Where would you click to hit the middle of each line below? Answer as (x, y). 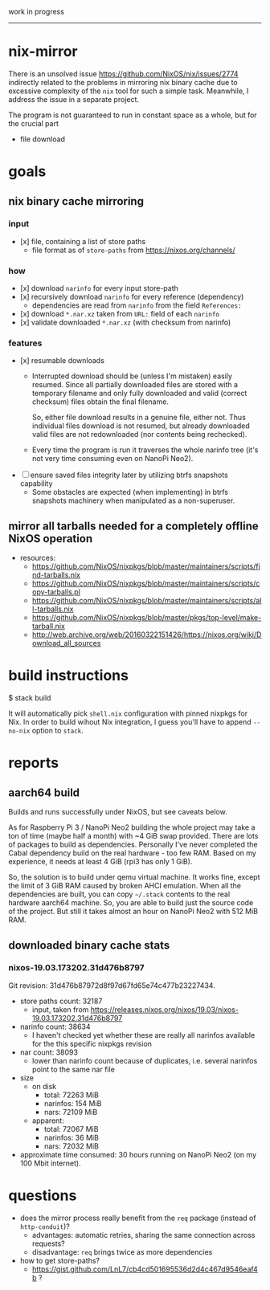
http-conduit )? (45, 1226)
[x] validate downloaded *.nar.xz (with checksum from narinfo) (125, 322)
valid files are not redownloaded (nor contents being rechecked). (139, 435)
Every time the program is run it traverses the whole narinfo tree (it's (145, 450)
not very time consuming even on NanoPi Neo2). (112, 459)
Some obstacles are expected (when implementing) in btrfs (130, 492)
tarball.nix (49, 627)
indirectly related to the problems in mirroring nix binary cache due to (123, 82)
